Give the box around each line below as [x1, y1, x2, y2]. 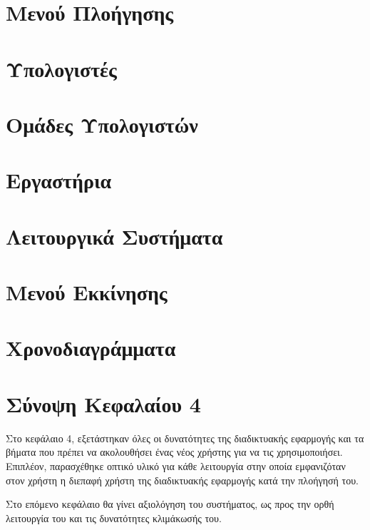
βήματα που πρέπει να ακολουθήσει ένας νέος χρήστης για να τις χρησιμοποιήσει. [6, 444, 343, 459]
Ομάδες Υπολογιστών [6, 109, 198, 138]
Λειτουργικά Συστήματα [6, 221, 223, 250]
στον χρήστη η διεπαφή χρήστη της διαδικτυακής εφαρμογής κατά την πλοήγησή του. [6, 472, 359, 487]
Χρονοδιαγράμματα [6, 333, 176, 362]
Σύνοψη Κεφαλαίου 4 [6, 389, 201, 418]
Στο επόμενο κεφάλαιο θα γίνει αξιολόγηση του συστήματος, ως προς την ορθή [6, 496, 334, 511]
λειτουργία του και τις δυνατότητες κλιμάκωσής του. [6, 510, 222, 525]
